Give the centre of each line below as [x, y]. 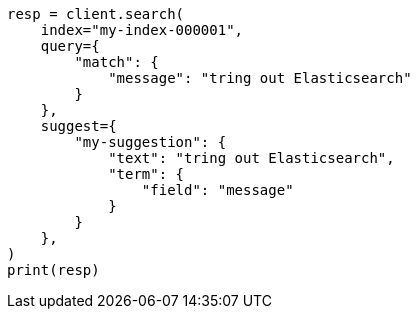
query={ [70, 46]
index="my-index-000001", [142, 30]
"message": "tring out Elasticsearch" [260, 78]
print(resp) [53, 270]
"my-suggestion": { [150, 142]
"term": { [146, 174]
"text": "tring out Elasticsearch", [251, 158]
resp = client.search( [96, 14]
